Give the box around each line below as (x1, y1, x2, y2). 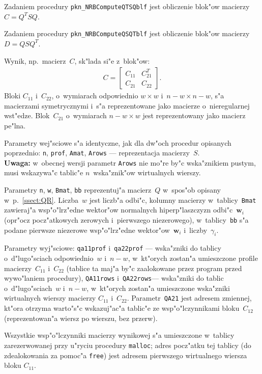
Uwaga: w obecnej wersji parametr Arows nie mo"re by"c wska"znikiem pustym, (4, 157, 256, 168)
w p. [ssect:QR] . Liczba (4, 194, 79, 205)
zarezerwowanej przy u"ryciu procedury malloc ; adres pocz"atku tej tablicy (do (4, 339, 251, 350)
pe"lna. (4, 120, 26, 130)
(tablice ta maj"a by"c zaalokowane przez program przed (66, 262, 242, 273)
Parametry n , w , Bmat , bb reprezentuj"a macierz (4, 184, 152, 195)
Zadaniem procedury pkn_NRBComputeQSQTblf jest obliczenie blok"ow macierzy (4, 28, 250, 39)
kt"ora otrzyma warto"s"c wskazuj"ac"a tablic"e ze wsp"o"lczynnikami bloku (4, 303, 240, 313)
